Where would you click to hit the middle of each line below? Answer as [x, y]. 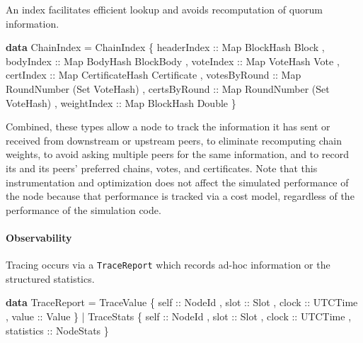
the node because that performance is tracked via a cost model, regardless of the [180, 196]
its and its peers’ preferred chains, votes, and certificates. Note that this [162, 168]
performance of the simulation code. [83, 209]
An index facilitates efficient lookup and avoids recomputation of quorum [164, 9]
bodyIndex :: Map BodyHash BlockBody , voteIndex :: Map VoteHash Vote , [173, 61]
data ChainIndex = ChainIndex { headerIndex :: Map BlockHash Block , [165, 47]
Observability [39, 237]
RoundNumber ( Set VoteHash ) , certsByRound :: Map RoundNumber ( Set [168, 88]
